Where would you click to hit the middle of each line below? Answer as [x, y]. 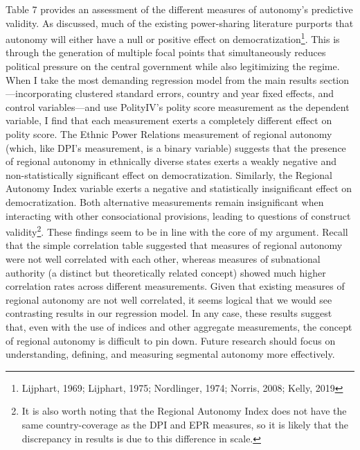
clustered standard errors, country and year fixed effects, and [204, 93]
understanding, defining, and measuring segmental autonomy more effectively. [170, 354]
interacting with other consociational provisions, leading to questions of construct [178, 215]
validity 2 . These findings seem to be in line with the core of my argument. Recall [177, 231]
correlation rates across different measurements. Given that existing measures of [175, 286]
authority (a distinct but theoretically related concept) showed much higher [166, 272]
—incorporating [39, 93]
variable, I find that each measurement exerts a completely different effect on [169, 120]
